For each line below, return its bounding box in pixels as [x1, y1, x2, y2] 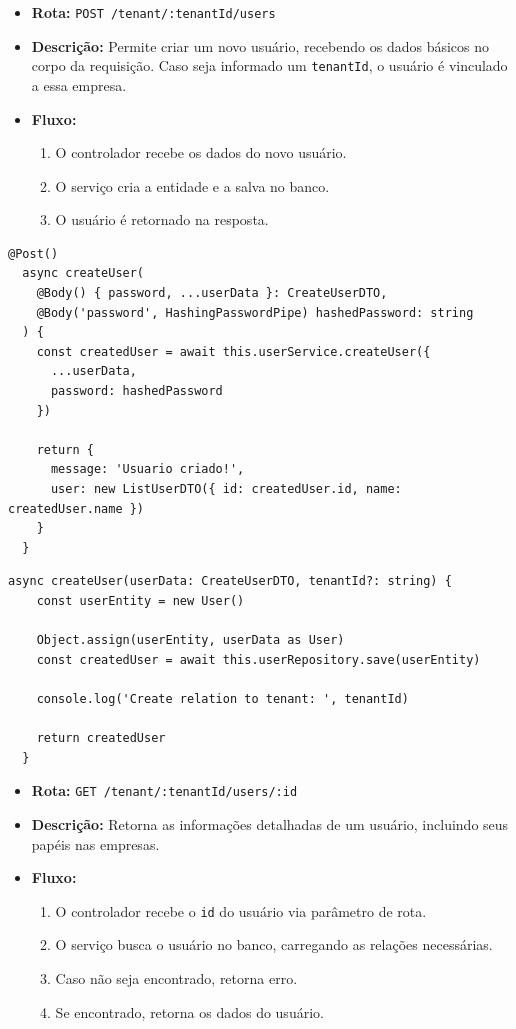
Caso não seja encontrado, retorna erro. [55, 968, 298, 988]
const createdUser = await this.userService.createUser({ [36, 344, 431, 359]
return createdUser [36, 731, 166, 746]
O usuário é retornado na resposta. [55, 209, 269, 230]
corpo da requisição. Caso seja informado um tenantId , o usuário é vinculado [31, 55, 508, 76]
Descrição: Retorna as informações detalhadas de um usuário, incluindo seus [31, 813, 509, 834]
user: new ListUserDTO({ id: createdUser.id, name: [50, 482, 402, 496]
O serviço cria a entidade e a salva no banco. [55, 175, 330, 196]
